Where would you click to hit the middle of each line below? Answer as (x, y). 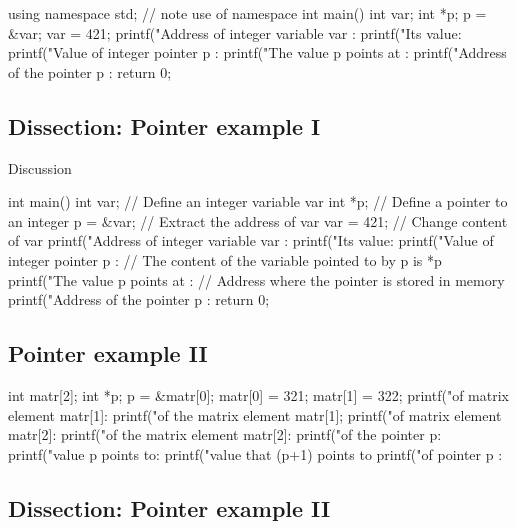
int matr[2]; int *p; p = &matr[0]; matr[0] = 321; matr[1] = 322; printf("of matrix (258, 394)
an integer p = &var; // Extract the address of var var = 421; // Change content (258, 220)
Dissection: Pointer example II (169, 507)
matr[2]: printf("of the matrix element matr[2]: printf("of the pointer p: (225, 434)
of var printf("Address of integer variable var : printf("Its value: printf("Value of (251, 240)
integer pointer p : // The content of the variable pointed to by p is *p (225, 259)
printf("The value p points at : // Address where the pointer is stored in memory (256, 279)
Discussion (40, 167)
